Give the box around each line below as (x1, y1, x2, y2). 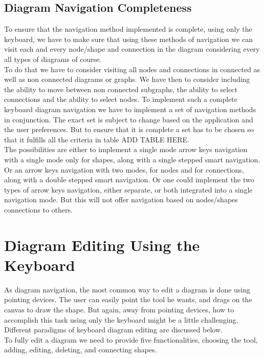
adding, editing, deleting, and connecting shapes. (4, 344, 157, 355)
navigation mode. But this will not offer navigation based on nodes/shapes (4, 194, 238, 205)
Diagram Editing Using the (4, 234, 200, 255)
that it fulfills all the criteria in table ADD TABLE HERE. (4, 134, 189, 144)
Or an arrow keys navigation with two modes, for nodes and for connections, (4, 164, 244, 175)
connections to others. (4, 204, 73, 215)
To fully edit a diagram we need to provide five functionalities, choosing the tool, (4, 334, 258, 345)
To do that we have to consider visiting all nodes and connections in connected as (4, 64, 260, 74)
